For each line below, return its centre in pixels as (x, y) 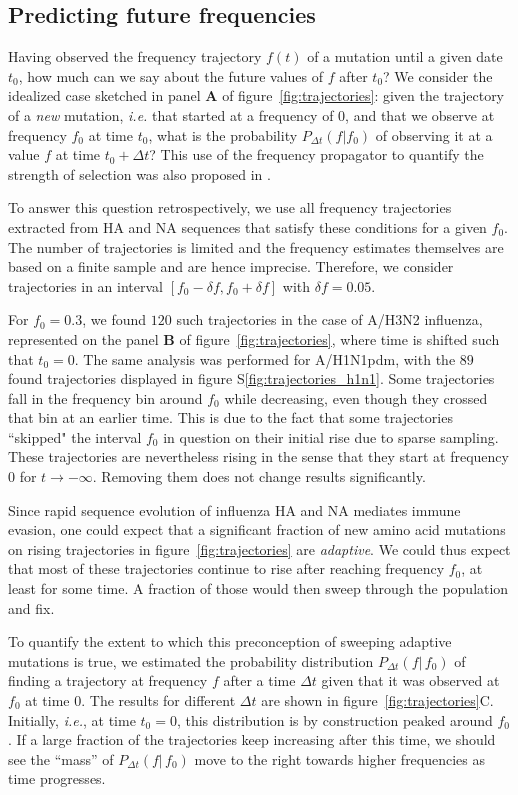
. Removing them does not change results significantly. (259, 476)
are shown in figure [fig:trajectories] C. (377, 700)
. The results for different (158, 700)
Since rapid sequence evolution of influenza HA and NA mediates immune (234, 509)
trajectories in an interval (85, 285)
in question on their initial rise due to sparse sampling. (331, 436)
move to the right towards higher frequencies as (340, 758)
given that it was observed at (410, 680)
